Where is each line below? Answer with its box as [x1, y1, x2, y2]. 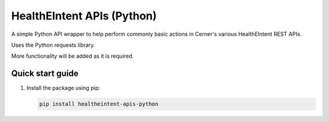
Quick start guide [11, 69, 79, 79]
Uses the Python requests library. [11, 41, 96, 49]
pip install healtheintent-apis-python [39, 101, 158, 107]
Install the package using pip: [26, 84, 101, 92]
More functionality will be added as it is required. [11, 52, 134, 60]
